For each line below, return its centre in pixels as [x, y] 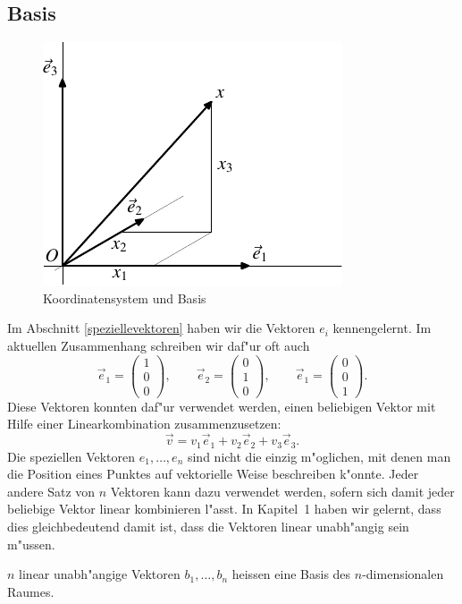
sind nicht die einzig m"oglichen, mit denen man [319, 456]
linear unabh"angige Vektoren [100, 574]
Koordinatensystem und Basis [125, 298]
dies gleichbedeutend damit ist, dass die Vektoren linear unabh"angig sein [208, 526]
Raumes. [31, 591]
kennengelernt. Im [382, 328]
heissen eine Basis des [291, 574]
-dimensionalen [403, 574]
